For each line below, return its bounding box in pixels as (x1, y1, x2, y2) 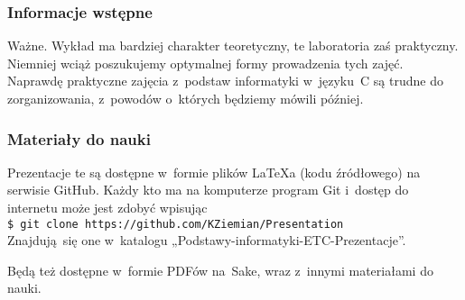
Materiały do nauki (7, 127, 151, 150)
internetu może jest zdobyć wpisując (7, 198, 208, 216)
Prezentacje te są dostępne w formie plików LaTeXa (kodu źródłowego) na (7, 162, 421, 181)
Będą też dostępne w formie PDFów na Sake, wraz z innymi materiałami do (7, 260, 433, 279)
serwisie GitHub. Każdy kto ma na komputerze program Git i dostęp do (7, 180, 409, 199)
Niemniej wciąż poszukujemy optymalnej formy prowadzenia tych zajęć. (7, 53, 404, 72)
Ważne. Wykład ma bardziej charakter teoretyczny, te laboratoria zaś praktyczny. (7, 36, 459, 55)
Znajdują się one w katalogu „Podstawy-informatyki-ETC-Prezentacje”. (7, 231, 406, 250)
